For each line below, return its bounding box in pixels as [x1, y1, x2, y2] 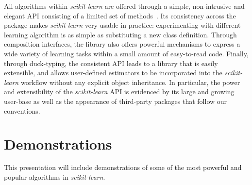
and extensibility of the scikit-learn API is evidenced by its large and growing [4, 86, 235, 97]
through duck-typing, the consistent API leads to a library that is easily [4, 58, 218, 68]
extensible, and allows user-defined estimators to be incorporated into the [4, 67, 222, 78]
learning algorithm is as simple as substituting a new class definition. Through [4, 29, 237, 39]
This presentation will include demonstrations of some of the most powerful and [4, 162, 242, 172]
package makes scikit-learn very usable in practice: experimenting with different [4, 20, 241, 30]
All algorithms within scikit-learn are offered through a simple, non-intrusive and [4, 1, 245, 11]
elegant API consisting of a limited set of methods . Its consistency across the [4, 10, 236, 20]
